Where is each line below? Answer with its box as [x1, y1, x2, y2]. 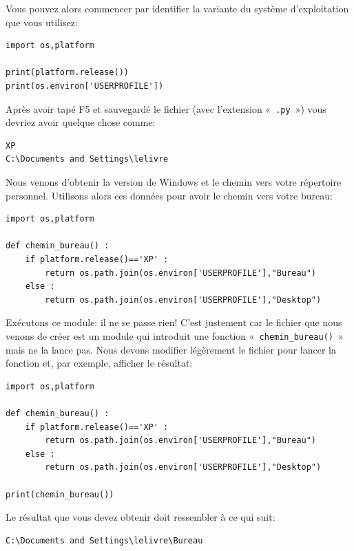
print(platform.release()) [6, 67, 129, 78]
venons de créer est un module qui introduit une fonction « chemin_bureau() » [6, 328, 344, 343]
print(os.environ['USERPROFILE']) [6, 80, 164, 91]
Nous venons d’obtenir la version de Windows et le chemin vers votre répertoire [6, 175, 342, 188]
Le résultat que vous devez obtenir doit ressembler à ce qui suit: [6, 510, 275, 524]
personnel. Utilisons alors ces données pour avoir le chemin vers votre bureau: [6, 188, 333, 202]
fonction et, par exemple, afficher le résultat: [6, 356, 193, 370]
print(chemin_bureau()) [6, 489, 114, 499]
